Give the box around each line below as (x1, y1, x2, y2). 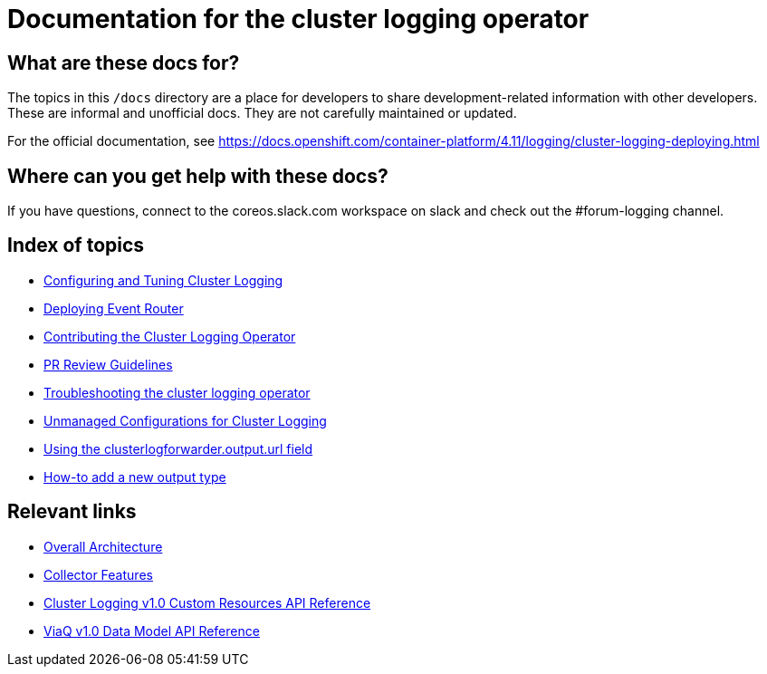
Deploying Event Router (43, 300, 184, 316)
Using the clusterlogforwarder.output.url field (43, 440, 313, 457)
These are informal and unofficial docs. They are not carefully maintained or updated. (7, 105, 517, 121)
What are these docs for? (7, 51, 240, 74)
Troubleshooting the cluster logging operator (43, 384, 311, 400)
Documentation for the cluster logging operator (7, 4, 590, 34)
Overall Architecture (43, 538, 163, 554)
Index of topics (7, 234, 145, 257)
